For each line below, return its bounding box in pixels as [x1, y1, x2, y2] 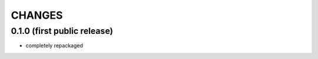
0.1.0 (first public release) [11, 26, 113, 36]
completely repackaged [25, 42, 84, 49]
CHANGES [11, 9, 63, 22]
